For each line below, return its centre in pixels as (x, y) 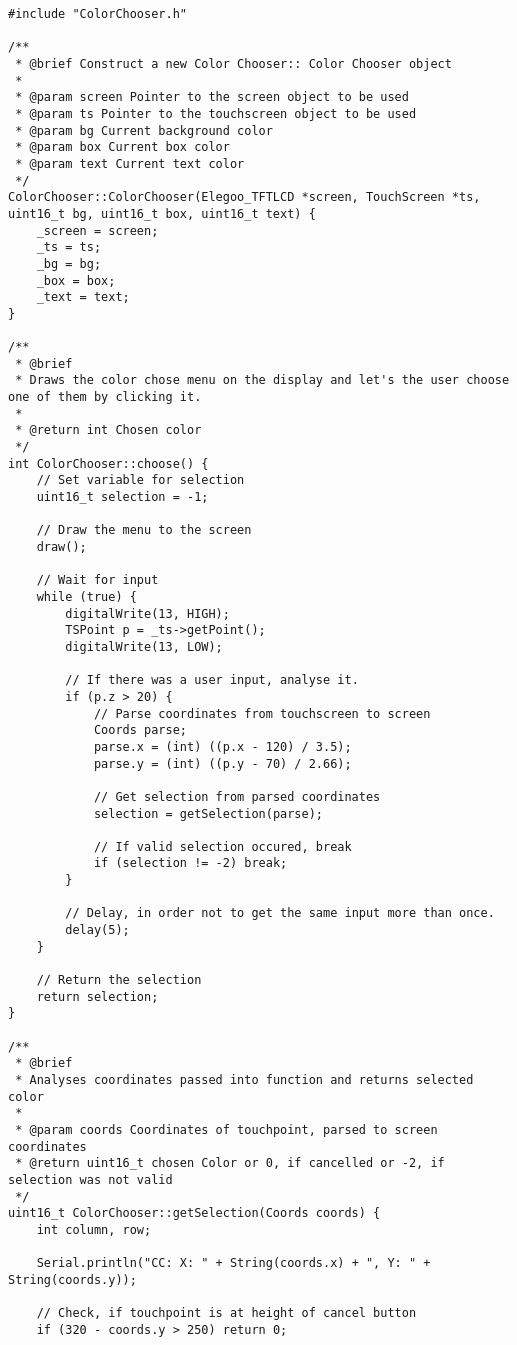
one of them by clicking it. (105, 397)
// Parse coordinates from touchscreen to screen (262, 713)
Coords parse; (140, 730)
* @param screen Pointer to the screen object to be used (212, 97)
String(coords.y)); (72, 1279)
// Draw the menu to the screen (144, 530)
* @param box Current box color (122, 147)
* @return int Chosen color (108, 430)
